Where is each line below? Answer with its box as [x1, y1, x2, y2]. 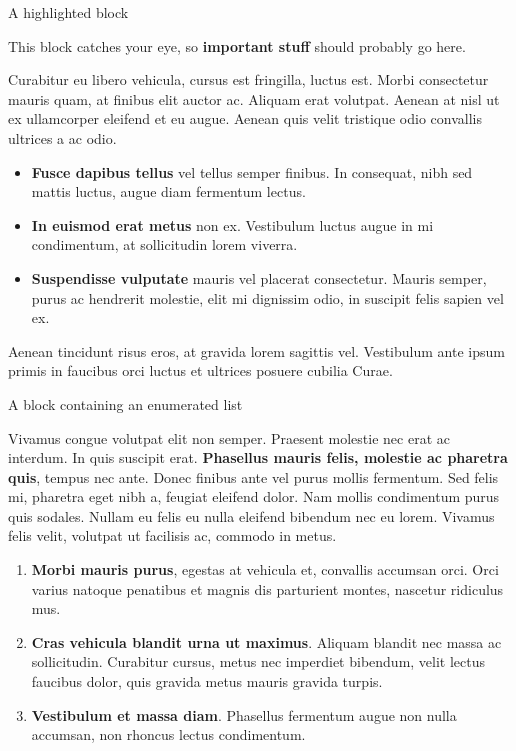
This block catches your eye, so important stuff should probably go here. [8, 35, 466, 56]
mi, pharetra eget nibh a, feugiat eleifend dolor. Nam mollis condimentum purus [8, 486, 500, 507]
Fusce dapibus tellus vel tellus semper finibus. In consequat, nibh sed [31, 161, 473, 182]
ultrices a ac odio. [8, 127, 117, 148]
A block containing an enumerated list [8, 393, 243, 414]
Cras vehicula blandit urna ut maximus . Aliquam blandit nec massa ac [31, 631, 502, 652]
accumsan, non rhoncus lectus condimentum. [31, 724, 306, 745]
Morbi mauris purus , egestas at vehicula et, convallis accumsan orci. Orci [31, 559, 499, 580]
